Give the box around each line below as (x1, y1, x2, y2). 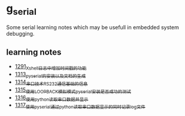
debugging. (6, 30, 35, 37)
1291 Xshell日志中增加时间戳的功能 (14, 63, 87, 71)
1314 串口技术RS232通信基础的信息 (14, 78, 88, 87)
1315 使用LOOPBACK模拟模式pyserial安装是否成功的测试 (14, 86, 132, 95)
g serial (6, 2, 37, 17)
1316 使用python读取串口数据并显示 (14, 94, 89, 102)
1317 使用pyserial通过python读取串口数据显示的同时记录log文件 (14, 102, 145, 110)
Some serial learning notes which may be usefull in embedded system (6, 23, 180, 31)
